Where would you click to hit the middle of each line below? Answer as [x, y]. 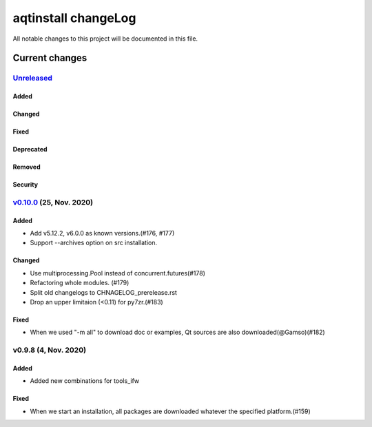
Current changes [50, 58]
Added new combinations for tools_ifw [85, 381]
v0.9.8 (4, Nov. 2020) [49, 350]
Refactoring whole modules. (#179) [80, 283]
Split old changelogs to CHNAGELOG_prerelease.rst [103, 292]
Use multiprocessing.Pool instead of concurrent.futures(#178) [118, 273]
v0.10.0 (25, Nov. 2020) [53, 202]
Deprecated [30, 149]
